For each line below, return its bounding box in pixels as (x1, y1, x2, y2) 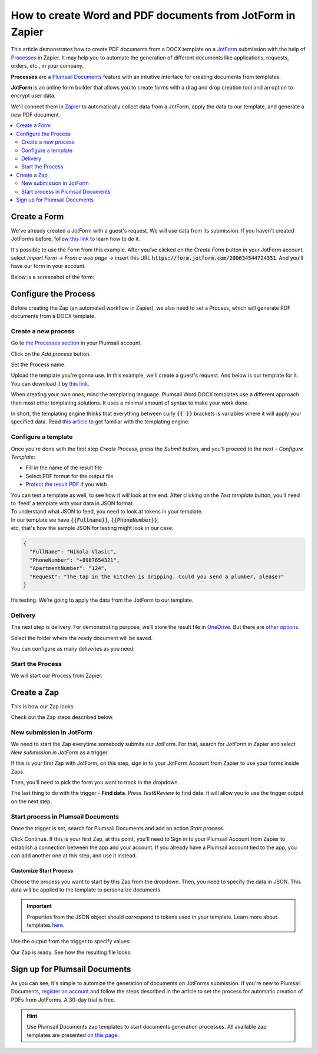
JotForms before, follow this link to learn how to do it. (11, 236, 141, 243)
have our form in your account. (11, 263, 86, 270)
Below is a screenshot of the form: (11, 273, 94, 280)
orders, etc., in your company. (11, 62, 84, 69)
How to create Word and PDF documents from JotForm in (11, 9, 296, 22)
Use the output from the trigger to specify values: (11, 938, 131, 945)
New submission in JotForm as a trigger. (11, 748, 109, 756)
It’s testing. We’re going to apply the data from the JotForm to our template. (11, 596, 194, 604)
